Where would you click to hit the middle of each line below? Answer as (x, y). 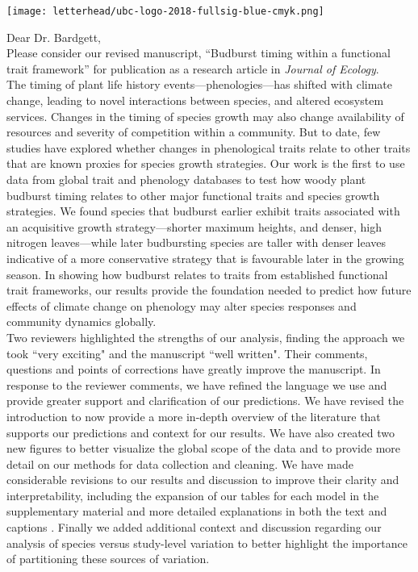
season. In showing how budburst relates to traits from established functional (197, 274)
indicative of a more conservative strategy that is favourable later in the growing (205, 258)
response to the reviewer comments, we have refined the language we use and (197, 384)
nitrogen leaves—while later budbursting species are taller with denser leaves (196, 242)
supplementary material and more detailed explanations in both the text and (197, 511)
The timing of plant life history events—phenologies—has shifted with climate (199, 84)
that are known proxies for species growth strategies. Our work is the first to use (206, 163)
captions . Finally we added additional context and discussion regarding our (194, 527)
